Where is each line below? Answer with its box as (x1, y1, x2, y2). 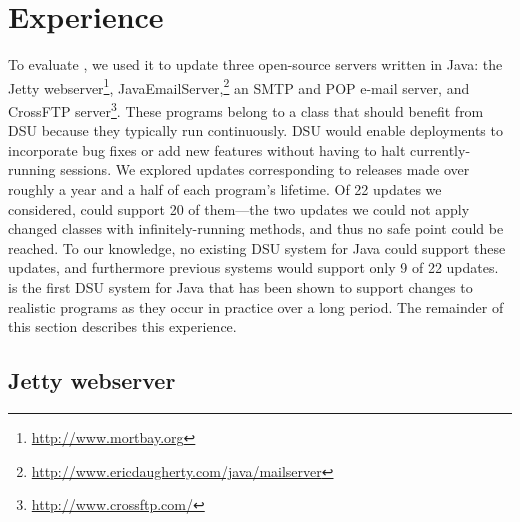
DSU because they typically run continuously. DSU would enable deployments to (8, 120, 503, 141)
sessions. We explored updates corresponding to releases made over (60, 159, 470, 180)
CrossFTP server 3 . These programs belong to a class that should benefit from (8, 97, 484, 121)
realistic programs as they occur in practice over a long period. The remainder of (8, 296, 504, 317)
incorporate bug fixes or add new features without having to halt (8, 139, 406, 160)
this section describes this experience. (8, 316, 237, 337)
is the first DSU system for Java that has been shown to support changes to (8, 276, 473, 297)
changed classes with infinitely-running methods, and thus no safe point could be (8, 218, 504, 239)
